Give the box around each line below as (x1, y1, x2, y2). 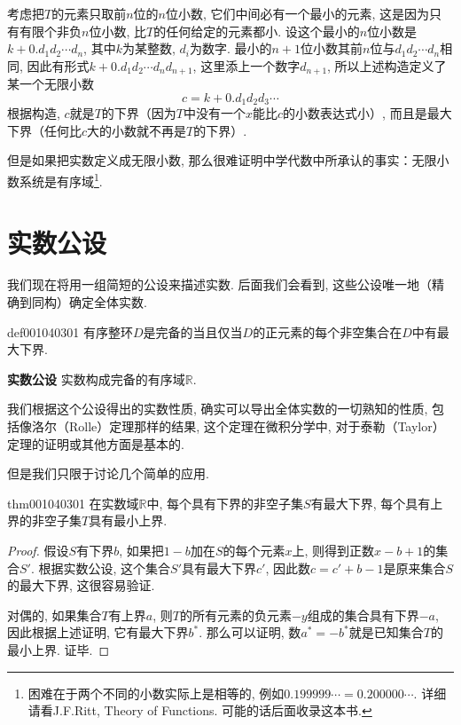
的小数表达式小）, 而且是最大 (283, 104, 452, 122)
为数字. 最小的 (189, 39, 272, 58)
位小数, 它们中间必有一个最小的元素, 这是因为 (166, 4, 430, 22)
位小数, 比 (89, 21, 146, 40)
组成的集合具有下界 (307, 605, 419, 624)
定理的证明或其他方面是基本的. (7, 434, 184, 453)
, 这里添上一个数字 (192, 56, 301, 75)
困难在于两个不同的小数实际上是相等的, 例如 (27, 683, 285, 702)
